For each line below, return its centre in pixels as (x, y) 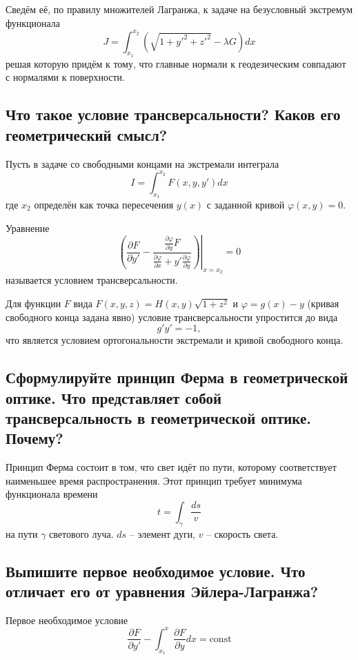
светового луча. (81, 533)
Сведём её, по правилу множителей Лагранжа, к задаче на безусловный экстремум (179, 9)
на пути (22, 533)
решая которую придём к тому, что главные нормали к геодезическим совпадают (176, 63)
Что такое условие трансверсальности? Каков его (173, 114)
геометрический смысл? (87, 134)
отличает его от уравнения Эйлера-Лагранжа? (162, 591)
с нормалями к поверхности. (65, 77)
